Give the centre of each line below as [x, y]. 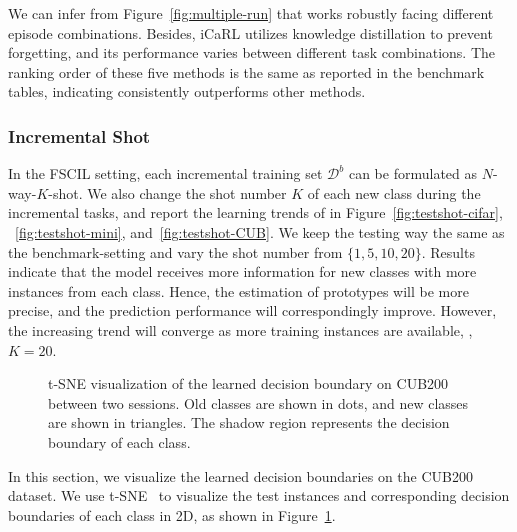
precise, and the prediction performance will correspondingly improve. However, [252, 310]
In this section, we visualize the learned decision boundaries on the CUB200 [240, 475]
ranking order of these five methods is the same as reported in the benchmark [246, 71]
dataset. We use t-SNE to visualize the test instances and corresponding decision [259, 495]
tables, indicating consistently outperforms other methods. [187, 91]
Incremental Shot [79, 135]
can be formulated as [413, 173]
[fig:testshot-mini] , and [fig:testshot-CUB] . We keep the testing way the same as [260, 231]
